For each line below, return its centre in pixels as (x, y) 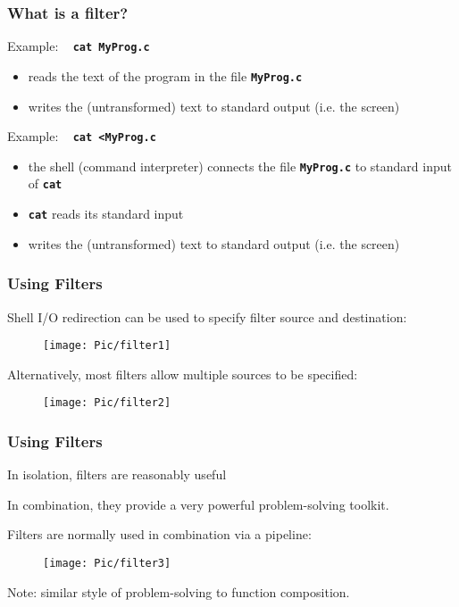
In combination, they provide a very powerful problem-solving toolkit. (198, 504)
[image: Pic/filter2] (107, 403)
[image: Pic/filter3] (107, 564)
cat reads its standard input (106, 214)
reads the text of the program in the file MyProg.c (165, 75)
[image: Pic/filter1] (107, 346)
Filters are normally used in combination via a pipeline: (159, 534)
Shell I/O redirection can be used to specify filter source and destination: (207, 316)
